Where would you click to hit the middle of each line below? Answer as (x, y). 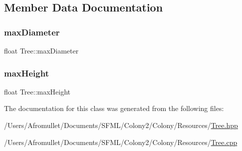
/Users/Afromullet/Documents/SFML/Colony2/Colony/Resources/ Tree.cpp (121, 142)
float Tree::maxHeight (37, 91)
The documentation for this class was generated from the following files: (114, 108)
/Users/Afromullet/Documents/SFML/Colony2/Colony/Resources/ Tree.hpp (121, 125)
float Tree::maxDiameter (41, 50)
